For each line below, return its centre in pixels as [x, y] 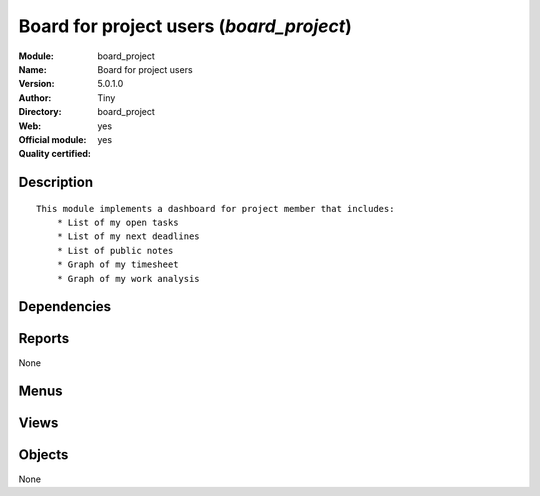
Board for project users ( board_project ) [185, 26]
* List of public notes [115, 250]
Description [56, 182]
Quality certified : [55, 154]
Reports [44, 338]
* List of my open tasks [117, 223]
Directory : [40, 112]
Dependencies [65, 306]
